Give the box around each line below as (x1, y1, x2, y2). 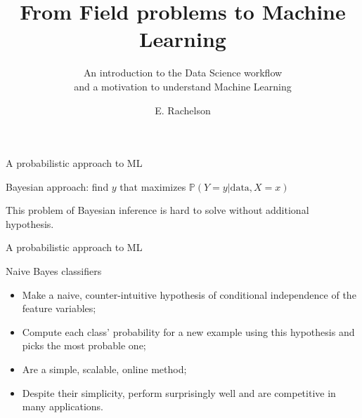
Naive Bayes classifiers (6, 264, 102, 278)
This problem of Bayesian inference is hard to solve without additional (6, 203, 309, 217)
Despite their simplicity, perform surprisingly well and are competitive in (22, 385, 336, 400)
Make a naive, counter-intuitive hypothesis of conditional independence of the (22, 287, 356, 302)
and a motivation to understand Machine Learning (74, 79, 292, 93)
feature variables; (22, 301, 96, 316)
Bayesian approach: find (6, 179, 109, 194)
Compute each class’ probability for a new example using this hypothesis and (22, 324, 355, 339)
